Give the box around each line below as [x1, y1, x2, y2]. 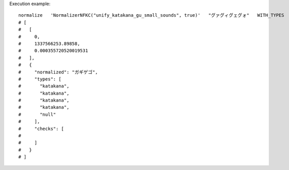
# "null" [18, 111, 56, 117]
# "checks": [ [18, 125, 65, 132]
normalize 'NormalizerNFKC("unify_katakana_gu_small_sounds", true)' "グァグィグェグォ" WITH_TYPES [18, 13, 284, 18]
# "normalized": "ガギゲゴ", [18, 69, 98, 75]
